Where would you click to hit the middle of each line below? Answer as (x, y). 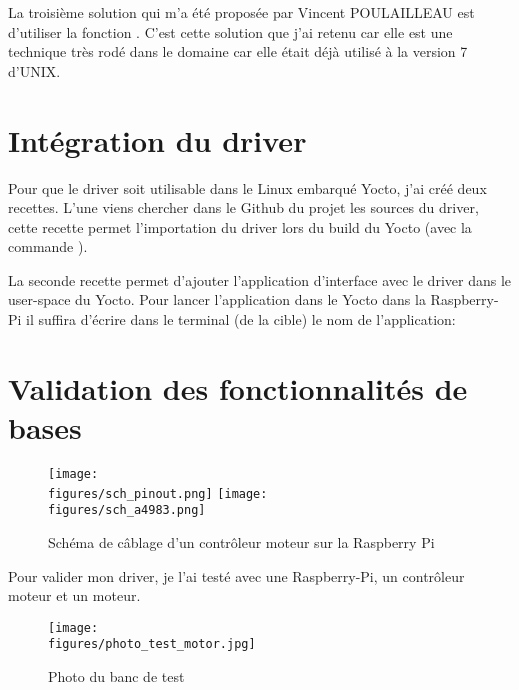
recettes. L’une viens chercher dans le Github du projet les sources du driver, (243, 207)
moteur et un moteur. (74, 595)
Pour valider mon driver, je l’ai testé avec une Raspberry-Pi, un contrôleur (236, 575)
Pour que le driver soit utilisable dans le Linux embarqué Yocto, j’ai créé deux (247, 187)
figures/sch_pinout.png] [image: (158, 493)
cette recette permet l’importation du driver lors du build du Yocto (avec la (240, 226)
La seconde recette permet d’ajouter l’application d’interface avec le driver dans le (260, 279)
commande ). (48, 246)
